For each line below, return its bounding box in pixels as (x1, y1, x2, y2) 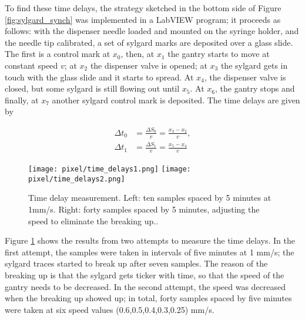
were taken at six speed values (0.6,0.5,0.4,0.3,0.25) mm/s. (5, 303, 214, 315)
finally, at (5, 93, 39, 106)
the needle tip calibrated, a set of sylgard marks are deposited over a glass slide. (5, 36, 293, 48)
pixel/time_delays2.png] (28, 174, 125, 183)
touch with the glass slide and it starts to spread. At (5, 70, 194, 83)
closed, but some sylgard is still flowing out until (5, 82, 180, 95)
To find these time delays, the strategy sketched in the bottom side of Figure (5, 2, 281, 14)
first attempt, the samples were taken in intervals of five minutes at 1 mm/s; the (5, 245, 294, 258)
